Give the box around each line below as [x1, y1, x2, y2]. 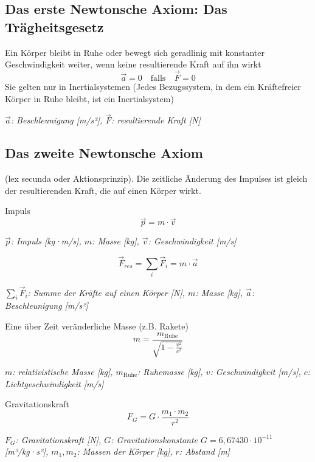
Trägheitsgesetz [5, 17, 104, 36]
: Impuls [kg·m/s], [10, 235, 81, 247]
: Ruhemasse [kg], [137, 365, 203, 378]
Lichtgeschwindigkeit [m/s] [5, 377, 104, 390]
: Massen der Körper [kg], [77, 445, 173, 458]
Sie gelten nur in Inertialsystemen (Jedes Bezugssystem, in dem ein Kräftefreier [5, 80, 301, 92]
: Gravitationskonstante [111, 433, 198, 446]
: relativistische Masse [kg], [12, 365, 113, 378]
